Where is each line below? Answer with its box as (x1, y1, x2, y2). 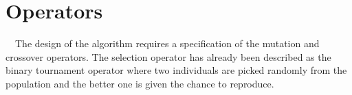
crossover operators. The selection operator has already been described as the (5, 49, 331, 64)
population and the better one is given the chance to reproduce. (5, 76, 274, 90)
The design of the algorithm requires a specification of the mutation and (14, 36, 320, 51)
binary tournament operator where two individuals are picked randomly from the (5, 63, 347, 77)
